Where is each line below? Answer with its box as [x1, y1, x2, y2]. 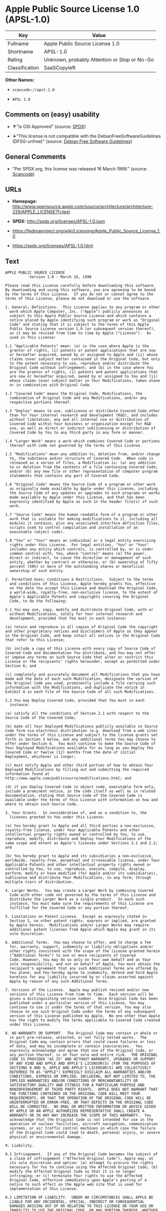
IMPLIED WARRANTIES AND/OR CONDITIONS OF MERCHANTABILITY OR [9, 1078, 138, 1084]
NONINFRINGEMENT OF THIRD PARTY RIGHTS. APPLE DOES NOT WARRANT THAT [9, 1087, 158, 1092]
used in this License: [9, 335, 56, 340]
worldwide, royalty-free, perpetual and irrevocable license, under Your [5, 858, 161, 863]
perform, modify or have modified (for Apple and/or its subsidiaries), [5, 871, 158, 876]
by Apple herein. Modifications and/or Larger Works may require [9, 923, 149, 928]
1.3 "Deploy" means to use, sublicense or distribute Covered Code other [5, 408, 161, 413]
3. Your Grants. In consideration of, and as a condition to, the [5, 810, 147, 815]
